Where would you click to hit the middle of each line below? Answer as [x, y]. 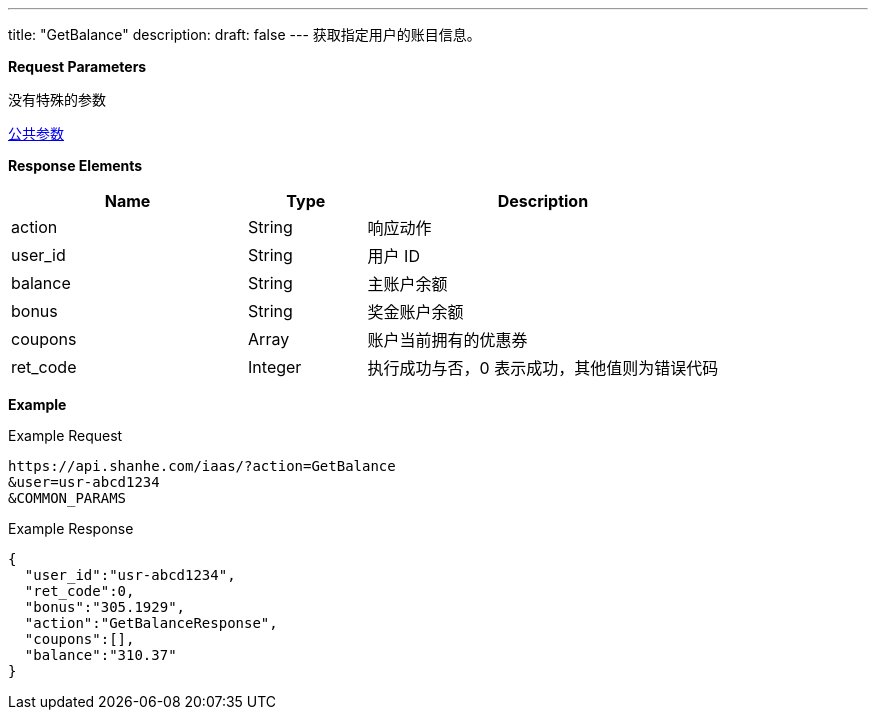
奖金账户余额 [415, 312]
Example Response [71, 528]
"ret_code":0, [79, 591]
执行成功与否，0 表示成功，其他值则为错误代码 [543, 368]
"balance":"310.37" [100, 655]
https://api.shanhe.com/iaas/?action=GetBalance [202, 466]
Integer [275, 367]
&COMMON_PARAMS [67, 498]
